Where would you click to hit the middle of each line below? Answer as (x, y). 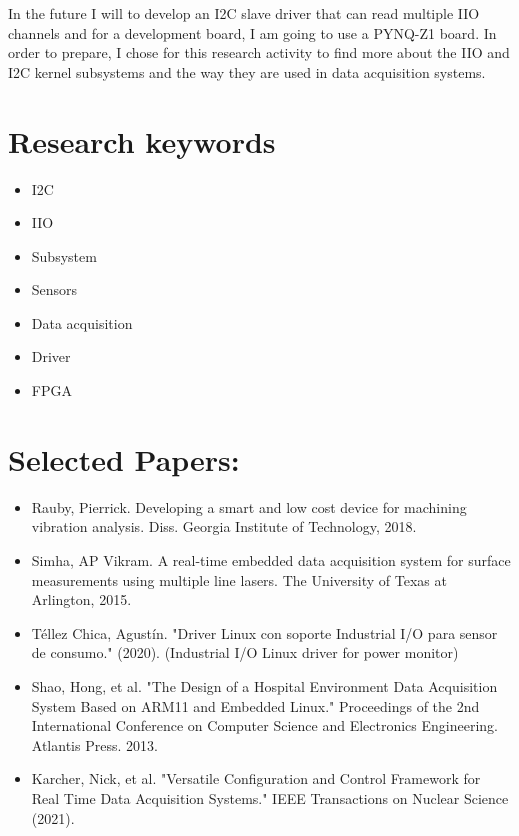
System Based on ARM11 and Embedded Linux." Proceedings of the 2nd (255, 705)
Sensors (54, 289)
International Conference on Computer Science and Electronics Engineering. (264, 725)
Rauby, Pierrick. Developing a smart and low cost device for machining (249, 506)
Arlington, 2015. (81, 599)
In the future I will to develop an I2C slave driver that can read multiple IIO (244, 13)
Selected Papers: (124, 458)
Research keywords (142, 140)
